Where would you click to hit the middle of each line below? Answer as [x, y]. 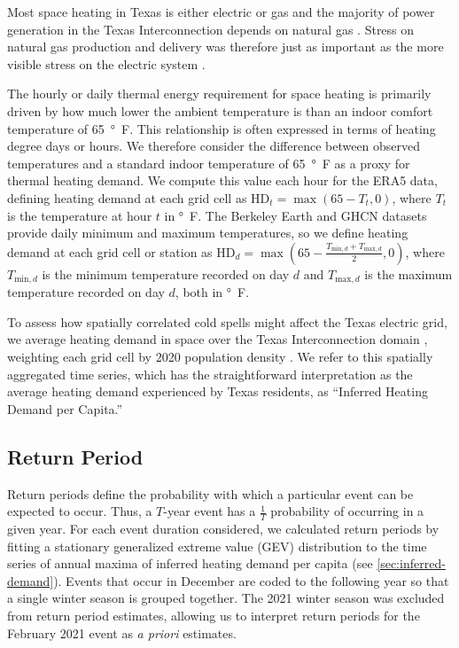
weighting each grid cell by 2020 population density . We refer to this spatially [220, 356]
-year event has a [210, 511]
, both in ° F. [212, 292]
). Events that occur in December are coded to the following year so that [251, 580]
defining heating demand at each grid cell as [127, 197]
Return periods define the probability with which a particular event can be [210, 493]
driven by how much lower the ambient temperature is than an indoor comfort [220, 110]
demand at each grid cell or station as [110, 251]
